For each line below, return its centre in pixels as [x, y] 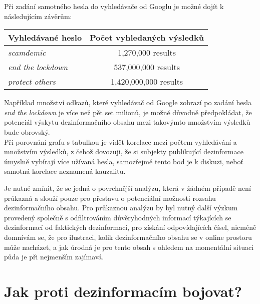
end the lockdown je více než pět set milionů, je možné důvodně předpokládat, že [128, 112]
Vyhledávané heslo [45, 38]
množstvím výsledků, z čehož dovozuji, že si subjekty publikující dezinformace [124, 151]
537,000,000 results [147, 67]
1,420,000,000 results [147, 82]
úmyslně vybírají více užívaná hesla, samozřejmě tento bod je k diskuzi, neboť [124, 161]
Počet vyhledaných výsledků [147, 38]
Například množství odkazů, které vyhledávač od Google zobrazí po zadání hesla [128, 102]
